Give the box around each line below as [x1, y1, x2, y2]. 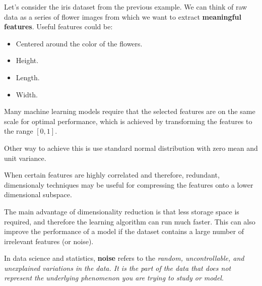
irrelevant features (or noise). [4, 236, 94, 246]
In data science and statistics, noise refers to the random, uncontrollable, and [4, 253, 244, 263]
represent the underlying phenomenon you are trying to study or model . [4, 272, 224, 283]
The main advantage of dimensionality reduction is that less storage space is [4, 206, 239, 216]
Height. [16, 55, 39, 66]
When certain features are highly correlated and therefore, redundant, [4, 169, 220, 180]
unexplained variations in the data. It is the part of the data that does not [4, 262, 231, 273]
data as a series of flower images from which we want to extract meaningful [4, 11, 241, 22]
